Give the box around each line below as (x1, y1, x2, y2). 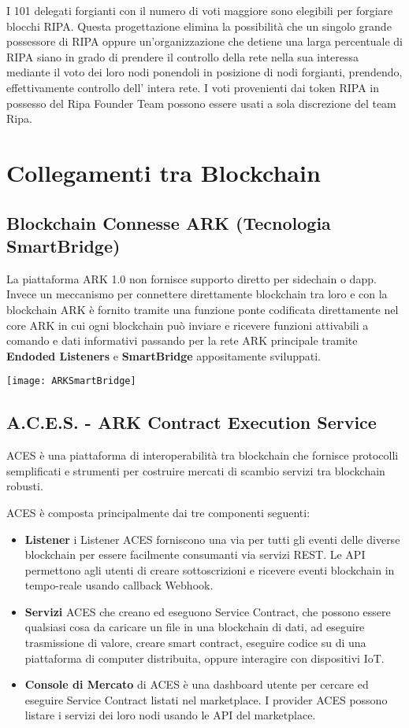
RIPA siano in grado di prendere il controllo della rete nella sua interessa (6, 48, 359, 65)
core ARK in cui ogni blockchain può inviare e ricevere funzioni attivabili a (6, 316, 369, 333)
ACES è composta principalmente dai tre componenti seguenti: (6, 504, 310, 520)
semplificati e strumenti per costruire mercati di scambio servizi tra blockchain (6, 462, 385, 479)
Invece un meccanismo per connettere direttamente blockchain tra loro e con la (6, 286, 388, 302)
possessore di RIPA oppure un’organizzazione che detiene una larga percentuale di (6, 33, 403, 50)
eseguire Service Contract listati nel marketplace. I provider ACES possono (24, 691, 388, 708)
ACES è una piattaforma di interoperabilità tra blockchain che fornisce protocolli (6, 447, 399, 464)
